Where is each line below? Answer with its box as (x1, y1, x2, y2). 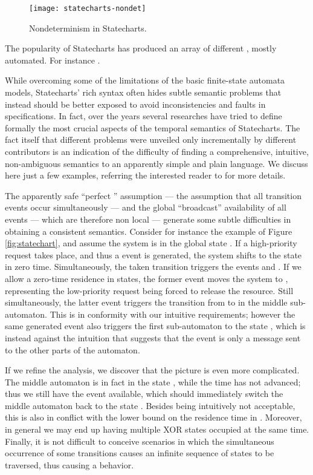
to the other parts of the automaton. (5, 343, 140, 356)
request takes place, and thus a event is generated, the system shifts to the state (5, 248, 302, 261)
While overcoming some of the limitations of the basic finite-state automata (5, 74, 285, 87)
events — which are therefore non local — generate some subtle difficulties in (5, 212, 291, 225)
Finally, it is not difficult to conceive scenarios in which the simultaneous (5, 434, 274, 447)
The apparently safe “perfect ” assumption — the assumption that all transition (5, 189, 302, 201)
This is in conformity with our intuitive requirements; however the (50, 307, 295, 320)
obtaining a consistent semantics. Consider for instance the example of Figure (5, 224, 292, 237)
